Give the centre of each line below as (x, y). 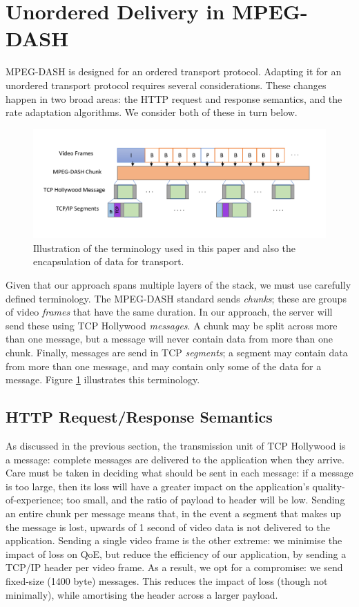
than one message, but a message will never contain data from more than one (169, 339)
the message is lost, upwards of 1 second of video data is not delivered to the (168, 527)
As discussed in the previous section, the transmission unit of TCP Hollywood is (176, 445)
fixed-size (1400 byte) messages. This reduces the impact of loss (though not (167, 580)
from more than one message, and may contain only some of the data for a (164, 366)
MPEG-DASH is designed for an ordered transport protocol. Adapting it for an (174, 71)
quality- (329, 486)
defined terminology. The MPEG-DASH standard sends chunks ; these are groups (176, 298)
